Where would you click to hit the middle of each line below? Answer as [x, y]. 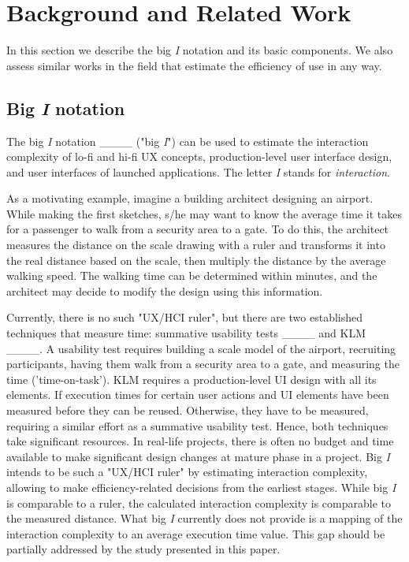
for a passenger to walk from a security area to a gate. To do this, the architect [198, 229]
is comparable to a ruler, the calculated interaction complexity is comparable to [199, 502]
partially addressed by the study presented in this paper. [143, 549]
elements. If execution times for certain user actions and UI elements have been [198, 395]
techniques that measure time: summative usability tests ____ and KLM [186, 333]
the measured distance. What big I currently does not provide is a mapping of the [204, 518]
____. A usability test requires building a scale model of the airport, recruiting [201, 348]
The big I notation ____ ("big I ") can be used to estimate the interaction [188, 141]
